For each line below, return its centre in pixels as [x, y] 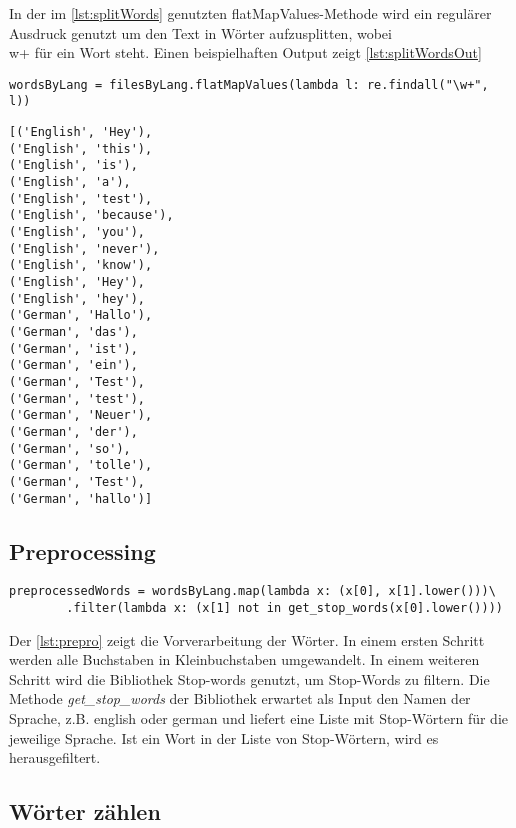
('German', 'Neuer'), [81, 415]
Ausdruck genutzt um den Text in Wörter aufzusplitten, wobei [200, 32]
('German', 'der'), [73, 431]
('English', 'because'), [91, 215]
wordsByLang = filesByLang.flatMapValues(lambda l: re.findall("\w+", [249, 84]
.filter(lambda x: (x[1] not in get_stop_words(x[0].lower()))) [284, 608]
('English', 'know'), [81, 265]
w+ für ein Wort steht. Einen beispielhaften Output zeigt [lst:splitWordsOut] [245, 52]
